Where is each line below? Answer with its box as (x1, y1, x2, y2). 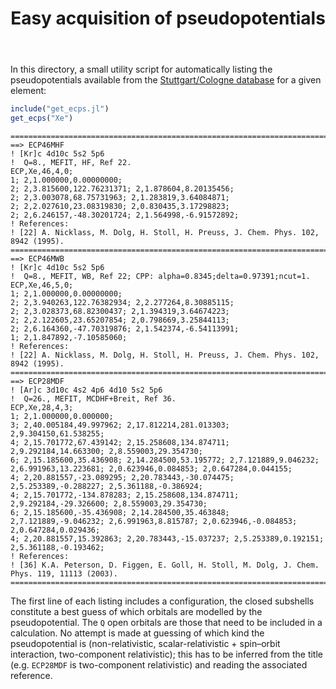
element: (10, 85, 47, 97)
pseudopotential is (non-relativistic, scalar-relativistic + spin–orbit (10, 637, 281, 649)
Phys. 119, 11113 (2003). (10, 568, 118, 579)
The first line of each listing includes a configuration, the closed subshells (10, 595, 315, 607)
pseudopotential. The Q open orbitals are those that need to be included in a (10, 616, 323, 628)
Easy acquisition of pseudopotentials (10, 7, 326, 30)
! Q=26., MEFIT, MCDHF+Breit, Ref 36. (10, 393, 177, 404)
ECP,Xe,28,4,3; (10, 402, 74, 412)
